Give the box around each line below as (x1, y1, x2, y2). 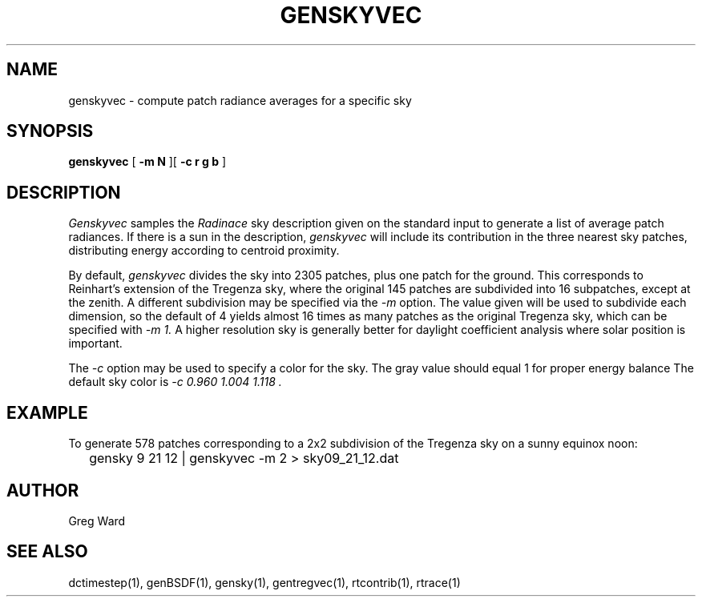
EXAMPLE (6, 402, 88, 423)
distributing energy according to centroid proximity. (68, 243, 340, 258)
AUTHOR (6, 480, 79, 500)
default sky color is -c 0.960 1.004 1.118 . (68, 375, 282, 389)
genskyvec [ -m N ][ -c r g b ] (68, 155, 227, 169)
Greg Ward (68, 513, 126, 528)
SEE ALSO (6, 541, 88, 562)
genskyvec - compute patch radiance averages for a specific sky (68, 93, 412, 107)
